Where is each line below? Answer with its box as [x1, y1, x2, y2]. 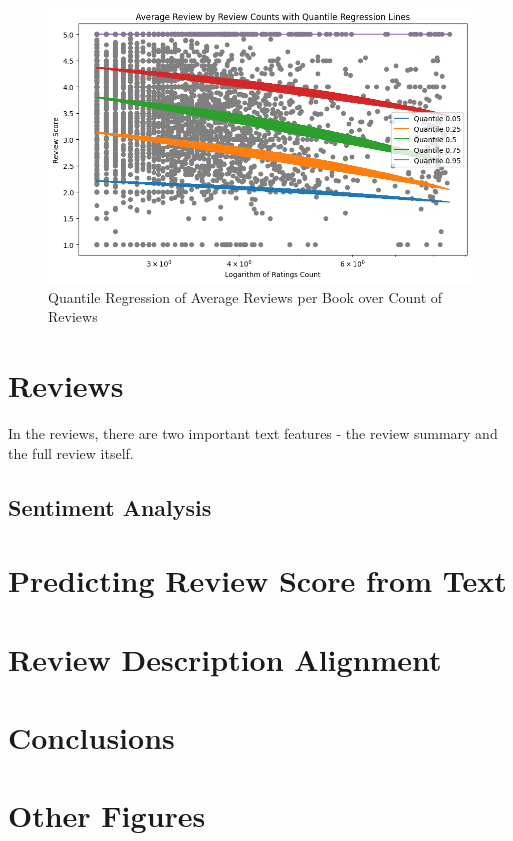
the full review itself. [8, 442, 134, 463]
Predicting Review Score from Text [8, 560, 507, 601]
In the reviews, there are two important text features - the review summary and [8, 423, 498, 444]
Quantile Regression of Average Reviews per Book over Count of [48, 286, 443, 307]
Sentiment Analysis [8, 491, 212, 522]
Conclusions [8, 716, 175, 757]
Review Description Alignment [8, 638, 442, 679]
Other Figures [8, 795, 206, 836]
